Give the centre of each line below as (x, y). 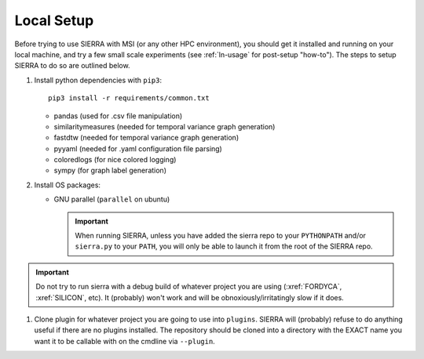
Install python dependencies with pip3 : (98, 80)
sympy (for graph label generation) (110, 170)
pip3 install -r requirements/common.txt (129, 98)
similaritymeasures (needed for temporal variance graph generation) (164, 126)
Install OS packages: (68, 185)
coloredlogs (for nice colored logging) (115, 160)
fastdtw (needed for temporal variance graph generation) (146, 138)
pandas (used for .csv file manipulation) (118, 116)
